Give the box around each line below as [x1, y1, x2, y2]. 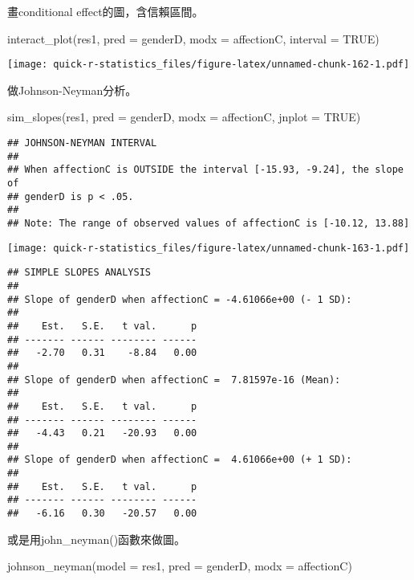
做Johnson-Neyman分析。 [7, 81, 137, 98]
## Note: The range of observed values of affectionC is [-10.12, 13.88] [7, 217, 410, 229]
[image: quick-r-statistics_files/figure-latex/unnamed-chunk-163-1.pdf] [7, 242, 410, 254]
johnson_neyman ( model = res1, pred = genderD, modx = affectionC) [7, 558, 352, 574]
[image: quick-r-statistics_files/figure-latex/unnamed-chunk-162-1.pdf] [7, 59, 410, 71]
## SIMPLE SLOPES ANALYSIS [7, 267, 151, 279]
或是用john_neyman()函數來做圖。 [7, 530, 186, 547]
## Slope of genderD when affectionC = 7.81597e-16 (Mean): [7, 374, 341, 386]
